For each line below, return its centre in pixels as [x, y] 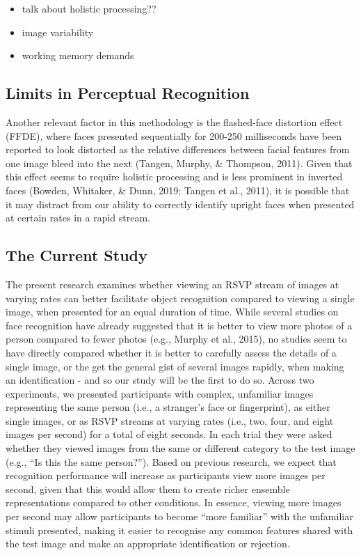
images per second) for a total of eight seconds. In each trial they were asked [169, 434]
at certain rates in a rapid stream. [78, 218]
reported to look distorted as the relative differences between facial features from [178, 149]
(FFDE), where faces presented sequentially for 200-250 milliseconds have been [174, 135]
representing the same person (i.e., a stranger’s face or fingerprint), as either [168, 407]
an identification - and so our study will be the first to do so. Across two [160, 380]
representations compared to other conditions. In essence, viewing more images [174, 502]
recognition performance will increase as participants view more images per [166, 475]
